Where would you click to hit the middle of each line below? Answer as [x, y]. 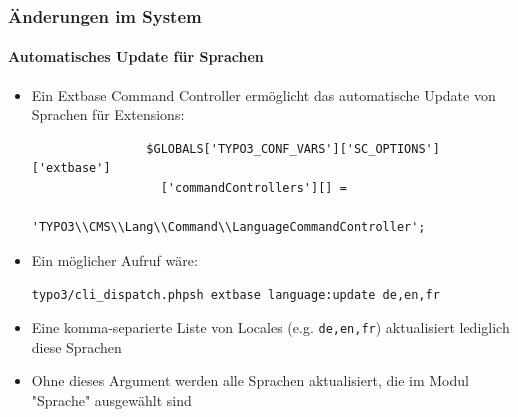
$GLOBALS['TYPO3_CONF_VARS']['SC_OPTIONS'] [293, 148]
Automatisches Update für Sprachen [136, 56]
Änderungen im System [105, 15]
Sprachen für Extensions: [108, 114]
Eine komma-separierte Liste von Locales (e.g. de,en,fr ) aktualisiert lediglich [270, 327]
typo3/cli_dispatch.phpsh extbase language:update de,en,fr [235, 295]
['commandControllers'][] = [253, 188]
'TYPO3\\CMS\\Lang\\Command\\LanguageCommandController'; [228, 227]
